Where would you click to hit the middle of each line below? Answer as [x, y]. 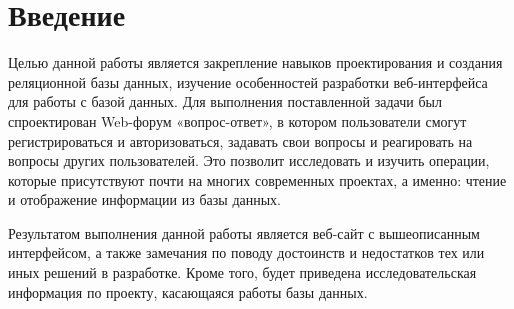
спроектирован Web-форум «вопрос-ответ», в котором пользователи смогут [237, 120]
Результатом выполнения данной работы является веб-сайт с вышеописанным [244, 232]
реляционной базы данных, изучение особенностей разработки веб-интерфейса [248, 81]
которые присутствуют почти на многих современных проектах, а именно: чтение [257, 179]
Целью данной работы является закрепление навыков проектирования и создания [255, 62]
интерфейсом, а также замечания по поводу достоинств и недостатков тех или [246, 252]
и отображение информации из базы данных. [145, 199]
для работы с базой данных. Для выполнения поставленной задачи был [225, 101]
